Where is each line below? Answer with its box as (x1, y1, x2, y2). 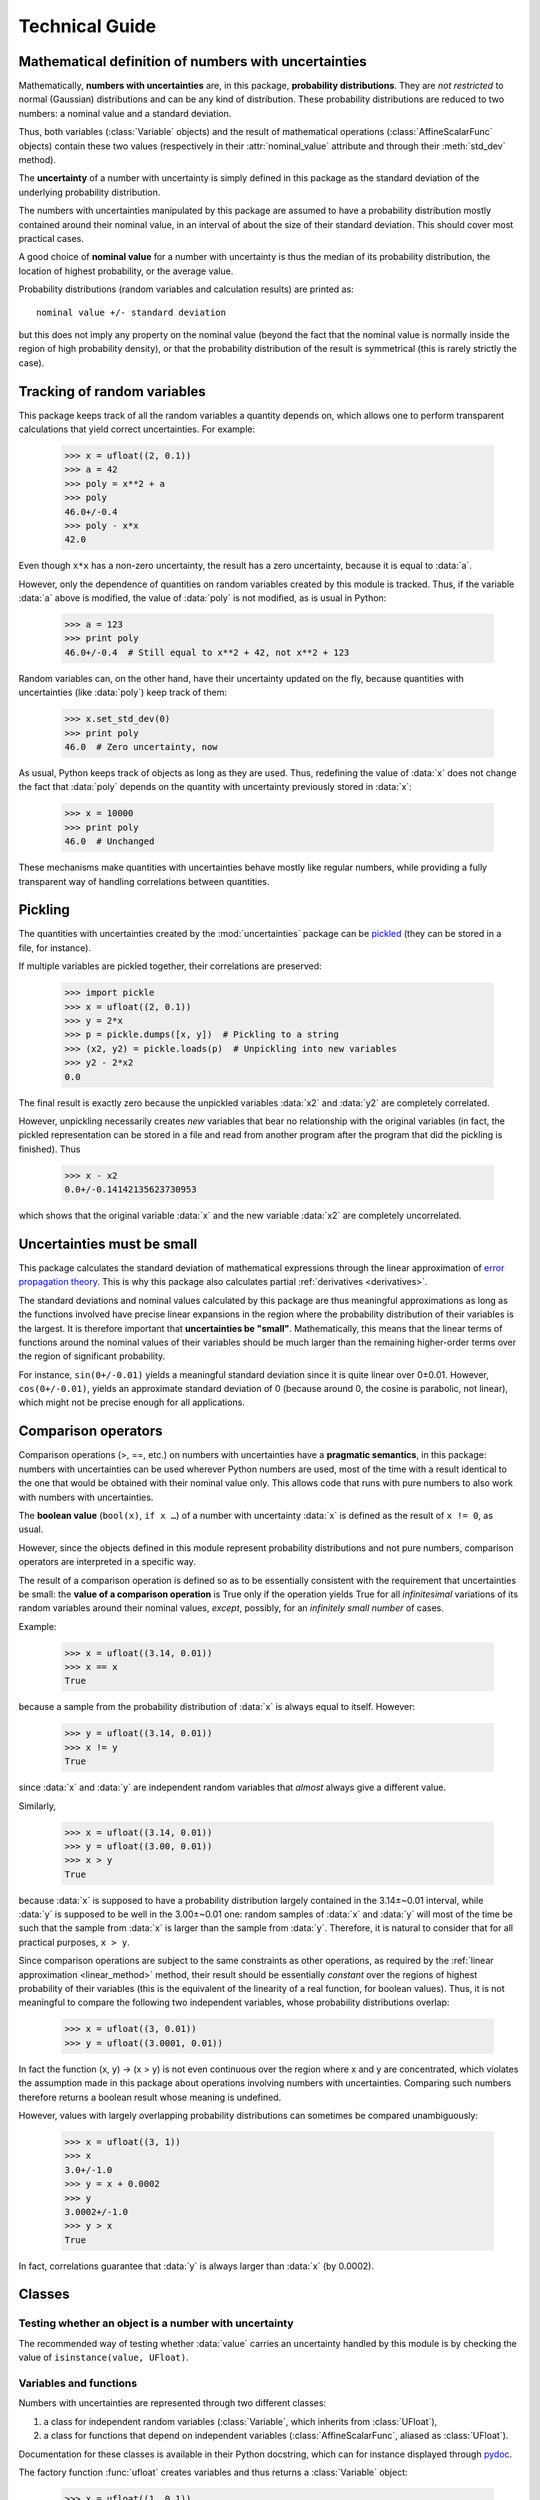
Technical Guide (18, 15, 157, 37)
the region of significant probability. (18, 1350, 166, 1362)
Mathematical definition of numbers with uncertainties (18, 53, 367, 70)
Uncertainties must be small (18, 1235, 198, 1252)
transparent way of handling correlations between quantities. (18, 875, 270, 887)
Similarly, (18, 1800, 57, 1812)
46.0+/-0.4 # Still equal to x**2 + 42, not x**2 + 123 (64, 646, 350, 658)
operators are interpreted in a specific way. (18, 1556, 197, 1568)
